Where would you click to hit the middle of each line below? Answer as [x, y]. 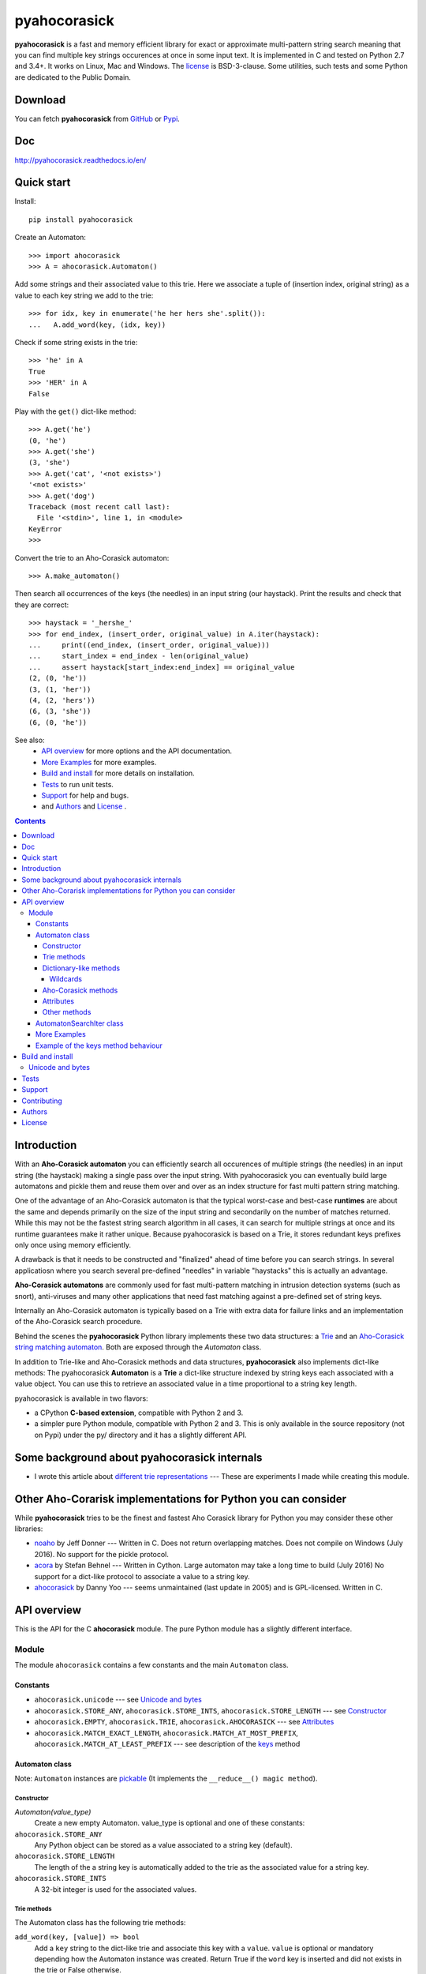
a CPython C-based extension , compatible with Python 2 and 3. [139, 1413]
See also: [30, 740]
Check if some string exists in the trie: [76, 342]
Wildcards [66, 979]
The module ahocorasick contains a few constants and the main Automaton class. [151, 1665]
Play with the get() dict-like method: [75, 411]
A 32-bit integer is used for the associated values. [116, 1889]
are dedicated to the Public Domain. [73, 77]
